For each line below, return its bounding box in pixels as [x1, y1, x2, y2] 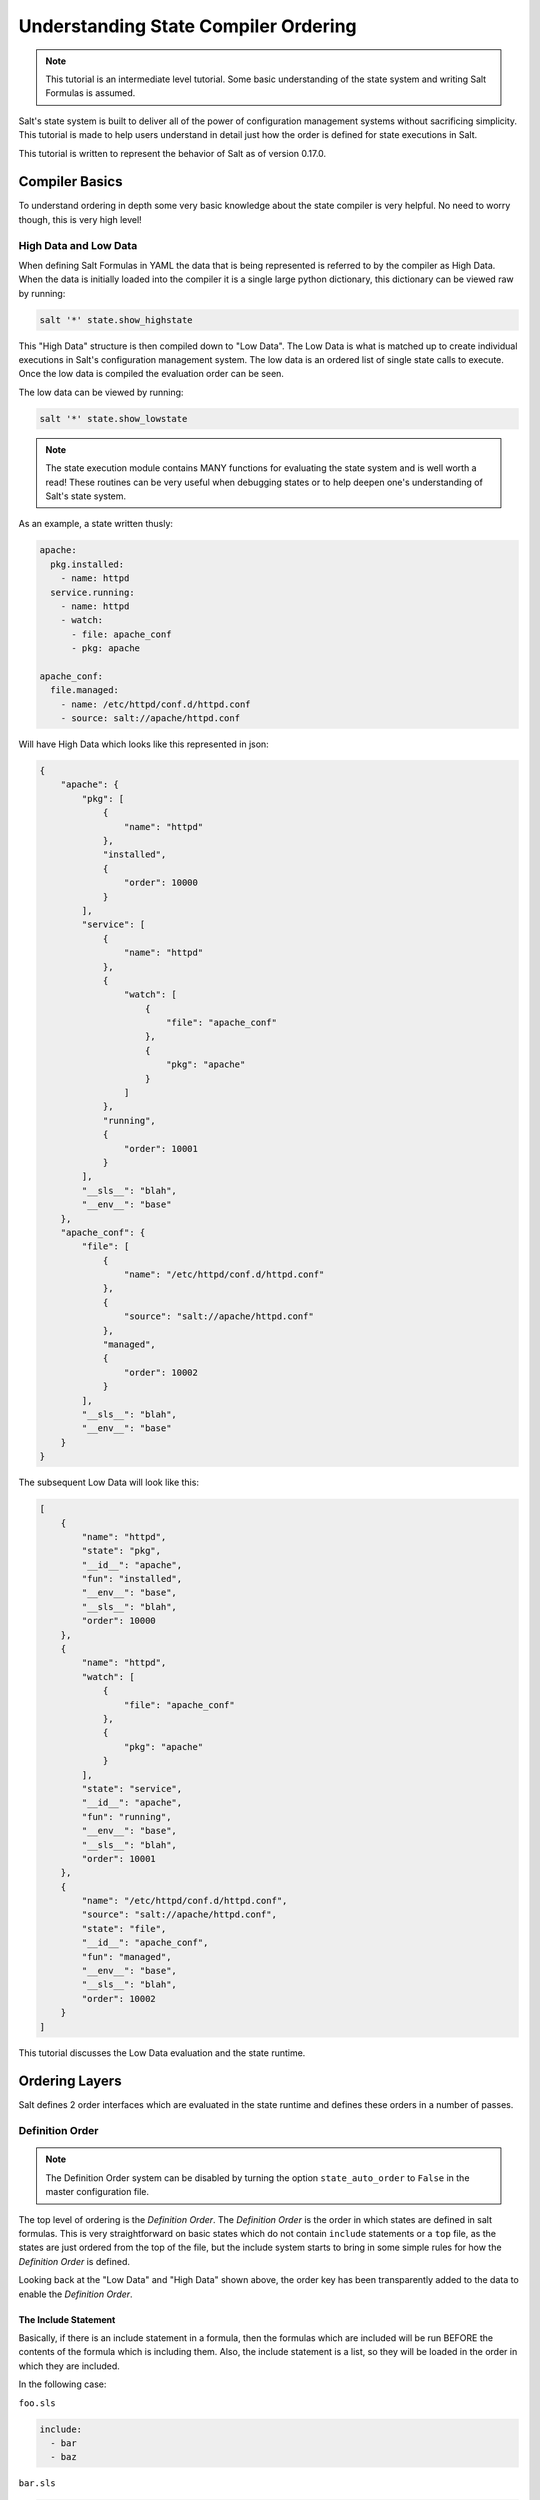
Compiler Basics [18, 173, 123, 190]
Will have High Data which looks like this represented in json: [18, 738, 269, 750]
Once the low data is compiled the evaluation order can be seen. [18, 368, 285, 380]
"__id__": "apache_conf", [81, 1937, 209, 1949]
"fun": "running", [81, 1811, 172, 1822]
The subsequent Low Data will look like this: [18, 1476, 200, 1489]
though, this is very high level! [18, 213, 142, 225]
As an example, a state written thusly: [18, 518, 174, 530]
